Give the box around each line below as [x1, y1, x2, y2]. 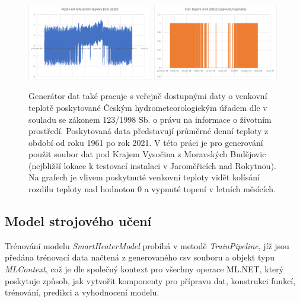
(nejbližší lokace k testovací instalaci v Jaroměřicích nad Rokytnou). [28, 159, 276, 171]
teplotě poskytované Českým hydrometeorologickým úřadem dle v [28, 101, 267, 113]
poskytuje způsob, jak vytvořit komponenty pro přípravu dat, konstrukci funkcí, [5, 274, 296, 287]
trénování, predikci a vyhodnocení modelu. [5, 286, 159, 298]
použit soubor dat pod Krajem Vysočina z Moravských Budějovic [28, 148, 266, 160]
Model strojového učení [5, 212, 152, 230]
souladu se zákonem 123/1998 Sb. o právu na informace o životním [28, 113, 272, 125]
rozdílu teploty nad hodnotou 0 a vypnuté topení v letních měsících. [28, 183, 276, 195]
